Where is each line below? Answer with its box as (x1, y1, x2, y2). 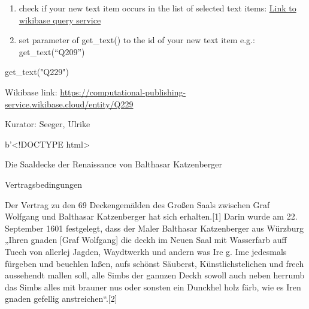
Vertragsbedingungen (5, 178, 82, 190)
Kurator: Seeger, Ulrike (5, 118, 90, 130)
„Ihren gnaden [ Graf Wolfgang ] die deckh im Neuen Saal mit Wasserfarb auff (5, 233, 287, 246)
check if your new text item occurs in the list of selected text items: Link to (19, 2, 296, 14)
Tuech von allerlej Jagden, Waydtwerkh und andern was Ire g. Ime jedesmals (5, 245, 287, 257)
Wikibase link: (5, 85, 57, 98)
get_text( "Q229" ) (5, 65, 69, 78)
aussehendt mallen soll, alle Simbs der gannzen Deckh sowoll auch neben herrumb (5, 269, 305, 281)
